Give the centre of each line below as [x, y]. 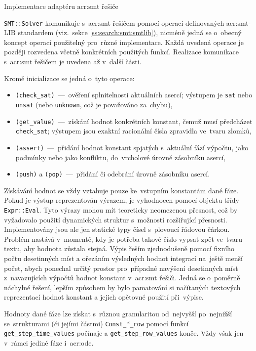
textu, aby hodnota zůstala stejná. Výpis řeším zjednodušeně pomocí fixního [119, 248]
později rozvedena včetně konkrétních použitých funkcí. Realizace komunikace [121, 52]
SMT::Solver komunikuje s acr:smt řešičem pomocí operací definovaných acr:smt [126, 22]
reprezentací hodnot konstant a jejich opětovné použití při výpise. [104, 297]
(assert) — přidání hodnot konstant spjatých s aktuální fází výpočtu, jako [132, 147]
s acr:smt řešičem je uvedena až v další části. [73, 62]
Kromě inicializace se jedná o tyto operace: [69, 78]
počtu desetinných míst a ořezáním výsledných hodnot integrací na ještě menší [123, 258]
